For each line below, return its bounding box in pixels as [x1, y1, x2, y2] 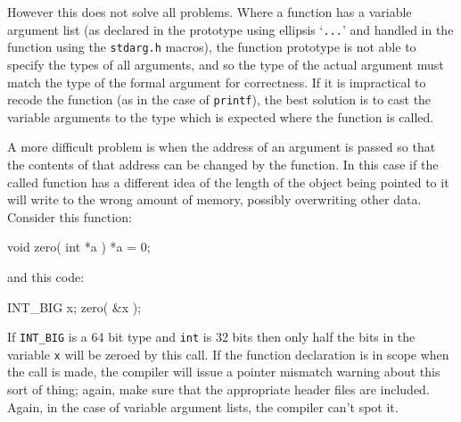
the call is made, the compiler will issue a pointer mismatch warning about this [7, 362, 440, 381]
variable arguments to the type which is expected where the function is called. [7, 107, 434, 126]
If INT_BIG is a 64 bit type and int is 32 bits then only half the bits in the [7, 327, 416, 346]
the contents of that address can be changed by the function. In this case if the [7, 154, 439, 173]
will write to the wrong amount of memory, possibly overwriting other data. [7, 190, 422, 209]
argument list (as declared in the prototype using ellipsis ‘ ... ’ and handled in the [7, 20, 454, 38]
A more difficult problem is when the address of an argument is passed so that [7, 137, 436, 156]
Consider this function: [7, 207, 132, 226]
